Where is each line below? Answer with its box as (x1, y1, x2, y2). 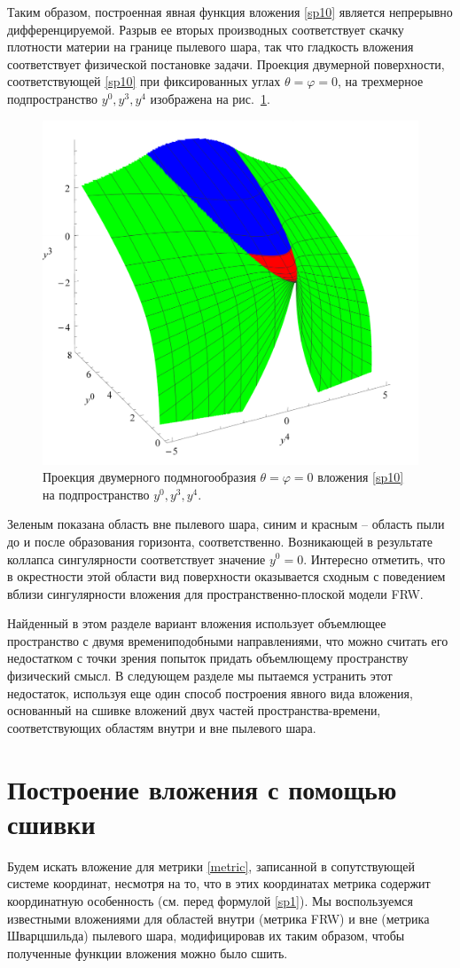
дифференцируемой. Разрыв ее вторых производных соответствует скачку (7, 20, 404, 38)
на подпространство (43, 484, 150, 503)
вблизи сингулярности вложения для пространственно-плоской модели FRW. (7, 584, 424, 602)
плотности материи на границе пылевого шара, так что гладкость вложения (7, 37, 414, 56)
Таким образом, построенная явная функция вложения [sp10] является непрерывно (7, 3, 453, 20)
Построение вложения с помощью (7, 770, 397, 807)
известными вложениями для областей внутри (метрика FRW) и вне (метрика (7, 909, 430, 927)
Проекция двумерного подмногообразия (43, 468, 256, 486)
